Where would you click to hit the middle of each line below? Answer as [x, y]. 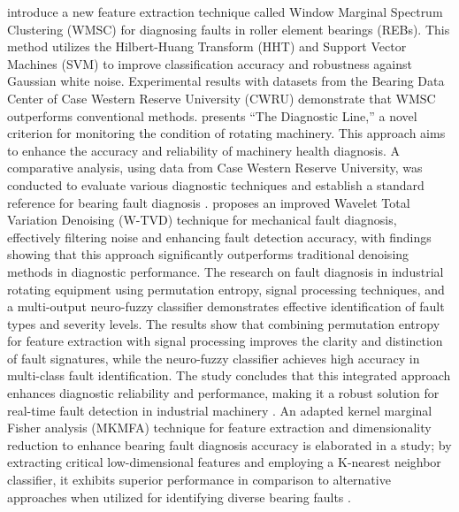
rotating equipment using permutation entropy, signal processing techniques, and [226, 289]
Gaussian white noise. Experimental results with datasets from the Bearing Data [226, 81]
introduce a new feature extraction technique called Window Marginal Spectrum [225, 11]
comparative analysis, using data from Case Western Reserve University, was [215, 168]
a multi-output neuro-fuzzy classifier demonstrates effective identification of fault [226, 306]
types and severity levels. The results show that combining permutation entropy [224, 323]
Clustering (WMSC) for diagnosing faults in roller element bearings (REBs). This [229, 29]
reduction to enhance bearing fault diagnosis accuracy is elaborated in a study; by [229, 444]
